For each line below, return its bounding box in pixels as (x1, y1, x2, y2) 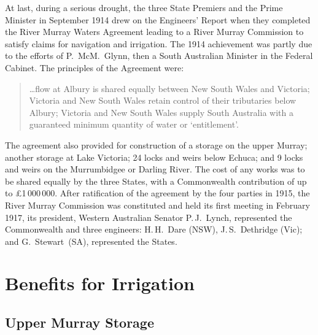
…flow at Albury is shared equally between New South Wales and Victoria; (29, 82, 310, 94)
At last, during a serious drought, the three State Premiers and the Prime (5, 1, 283, 13)
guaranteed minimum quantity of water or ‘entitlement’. (29, 118, 239, 131)
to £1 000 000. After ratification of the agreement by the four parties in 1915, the (5, 187, 310, 199)
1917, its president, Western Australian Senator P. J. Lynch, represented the (5, 210, 292, 223)
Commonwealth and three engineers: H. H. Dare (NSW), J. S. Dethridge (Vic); (5, 223, 303, 236)
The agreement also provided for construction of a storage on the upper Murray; (5, 138, 308, 151)
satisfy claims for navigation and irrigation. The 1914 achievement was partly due (5, 37, 312, 50)
